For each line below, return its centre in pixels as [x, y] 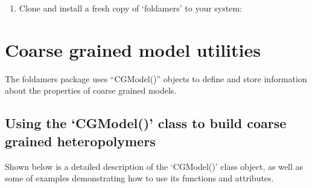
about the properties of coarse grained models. [91, 90]
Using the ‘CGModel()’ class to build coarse [146, 123]
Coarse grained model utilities [133, 49]
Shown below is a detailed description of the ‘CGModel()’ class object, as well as [154, 166]
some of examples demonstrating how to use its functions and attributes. [139, 178]
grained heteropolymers [80, 141]
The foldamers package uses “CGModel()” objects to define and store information [156, 78]
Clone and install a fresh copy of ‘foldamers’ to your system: [130, 8]
